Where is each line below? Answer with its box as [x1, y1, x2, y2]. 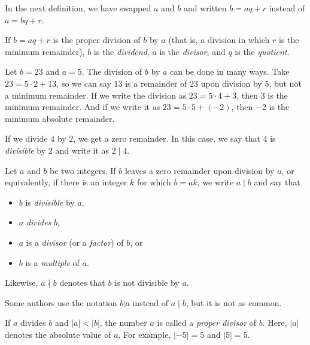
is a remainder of [125, 77, 187, 89]
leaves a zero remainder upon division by [124, 164, 275, 176]
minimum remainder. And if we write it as [5, 100, 160, 113]
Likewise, [5, 276, 38, 289]
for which [136, 176, 171, 188]
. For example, [118, 328, 171, 340]
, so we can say [56, 77, 111, 89]
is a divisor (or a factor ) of [26, 236, 124, 248]
